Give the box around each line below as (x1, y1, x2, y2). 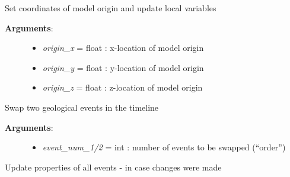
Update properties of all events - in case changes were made (5, 160, 222, 173)
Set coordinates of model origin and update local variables (5, 2, 216, 14)
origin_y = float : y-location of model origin (42, 61, 204, 73)
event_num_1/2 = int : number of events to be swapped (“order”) (42, 141, 286, 153)
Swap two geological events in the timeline (5, 101, 159, 113)
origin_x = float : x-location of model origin (42, 41, 204, 54)
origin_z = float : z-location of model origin (42, 81, 203, 94)
